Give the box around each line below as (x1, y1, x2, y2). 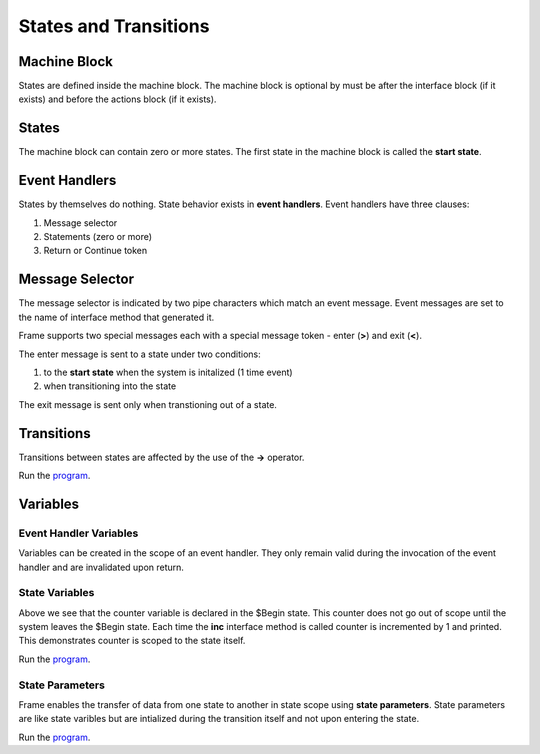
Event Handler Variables (18, 526, 139, 540)
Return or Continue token (43, 245, 148, 257)
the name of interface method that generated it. (18, 311, 215, 323)
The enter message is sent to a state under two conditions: (18, 348, 261, 360)
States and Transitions (18, 15, 210, 37)
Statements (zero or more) (43, 231, 153, 243)
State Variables (18, 586, 95, 600)
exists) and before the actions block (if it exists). (18, 93, 217, 105)
